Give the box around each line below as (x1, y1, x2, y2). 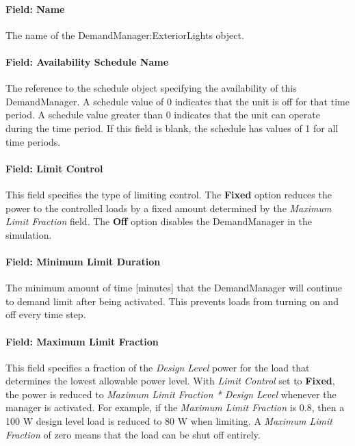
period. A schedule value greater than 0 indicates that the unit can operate (5, 107, 320, 122)
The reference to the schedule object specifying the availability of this (5, 81, 297, 95)
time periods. (5, 134, 61, 148)
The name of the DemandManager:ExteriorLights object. (5, 27, 244, 42)
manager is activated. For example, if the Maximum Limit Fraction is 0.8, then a (5, 400, 345, 415)
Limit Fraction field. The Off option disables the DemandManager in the (5, 214, 312, 228)
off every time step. (5, 307, 86, 322)
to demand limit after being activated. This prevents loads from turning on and (5, 293, 339, 308)
